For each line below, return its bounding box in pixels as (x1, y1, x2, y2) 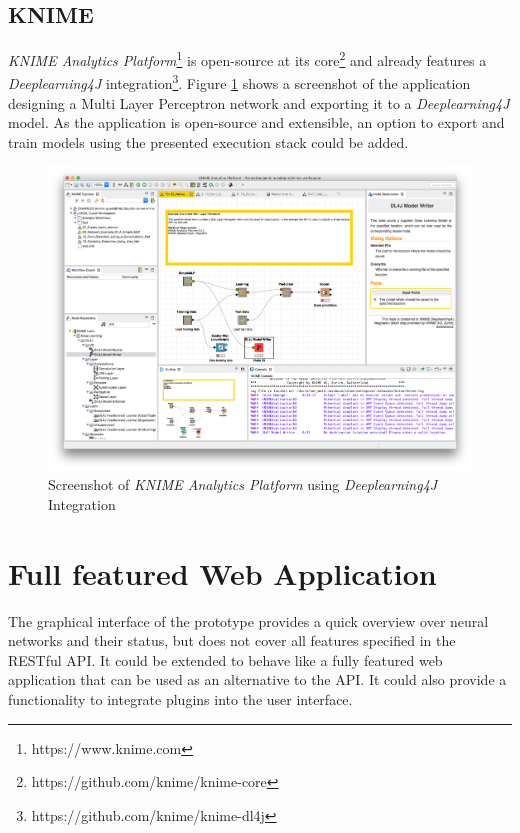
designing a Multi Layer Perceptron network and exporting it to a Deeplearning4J (8, 92, 510, 113)
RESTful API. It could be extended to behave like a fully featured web (8, 649, 443, 670)
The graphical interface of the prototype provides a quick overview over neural (8, 610, 489, 631)
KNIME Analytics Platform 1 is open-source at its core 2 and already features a (8, 47, 487, 70)
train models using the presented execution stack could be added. (8, 131, 409, 152)
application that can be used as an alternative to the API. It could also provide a (8, 669, 507, 690)
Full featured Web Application (8, 552, 437, 593)
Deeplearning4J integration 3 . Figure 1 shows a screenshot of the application (8, 70, 471, 94)
